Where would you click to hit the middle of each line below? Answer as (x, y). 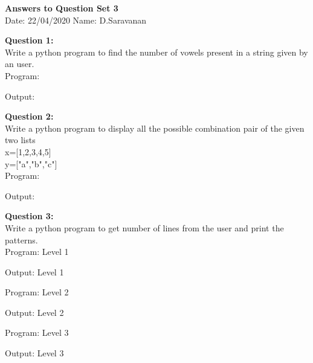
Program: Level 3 (37, 332)
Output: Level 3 (34, 353)
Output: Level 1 (34, 271)
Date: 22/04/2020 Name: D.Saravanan (76, 20)
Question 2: (29, 116)
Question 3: (29, 216)
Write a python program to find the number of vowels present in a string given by (156, 52)
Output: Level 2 (34, 312)
